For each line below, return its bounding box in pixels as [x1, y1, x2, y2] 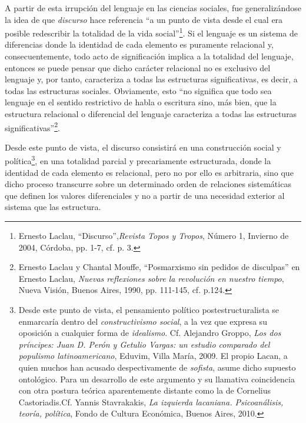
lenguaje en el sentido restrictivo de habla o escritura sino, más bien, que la [5, 96, 277, 108]
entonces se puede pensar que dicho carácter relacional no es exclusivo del [5, 61, 271, 74]
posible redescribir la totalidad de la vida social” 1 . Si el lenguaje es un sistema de [5, 25, 298, 39]
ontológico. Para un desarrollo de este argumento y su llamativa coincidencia [18, 372, 295, 385]
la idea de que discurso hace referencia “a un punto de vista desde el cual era [5, 13, 283, 25]
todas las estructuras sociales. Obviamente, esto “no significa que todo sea [5, 84, 272, 96]
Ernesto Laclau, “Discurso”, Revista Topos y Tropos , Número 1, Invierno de [18, 229, 289, 242]
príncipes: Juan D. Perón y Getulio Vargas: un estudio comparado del [18, 338, 270, 350]
